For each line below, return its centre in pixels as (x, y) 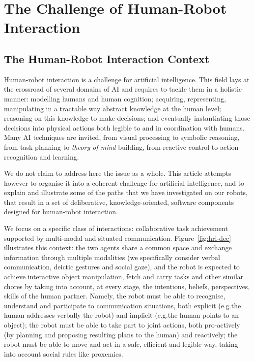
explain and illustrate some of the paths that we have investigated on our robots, (126, 192)
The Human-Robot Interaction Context (107, 58)
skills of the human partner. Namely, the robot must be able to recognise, (115, 296)
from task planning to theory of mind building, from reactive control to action (121, 147)
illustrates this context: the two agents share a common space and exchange (118, 247)
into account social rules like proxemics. (64, 353)
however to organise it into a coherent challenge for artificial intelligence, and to (124, 182)
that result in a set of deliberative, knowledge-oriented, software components (119, 202)
